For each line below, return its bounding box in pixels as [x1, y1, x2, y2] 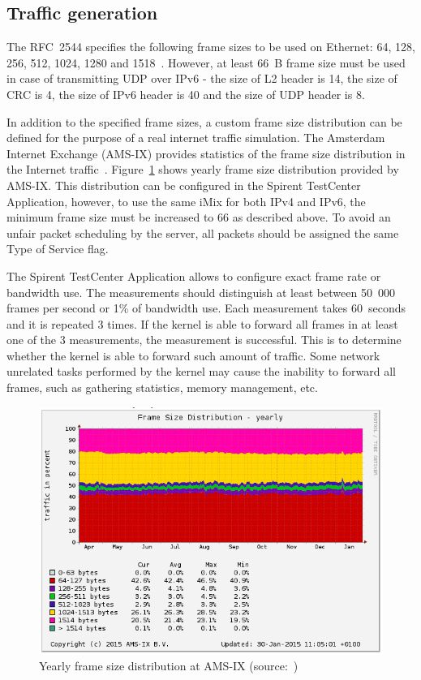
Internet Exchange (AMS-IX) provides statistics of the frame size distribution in [6, 144, 406, 161]
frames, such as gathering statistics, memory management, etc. [6, 379, 318, 396]
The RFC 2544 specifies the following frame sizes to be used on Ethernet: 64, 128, [6, 38, 415, 55]
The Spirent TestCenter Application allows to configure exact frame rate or [6, 267, 381, 284]
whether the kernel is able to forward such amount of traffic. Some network [6, 346, 380, 364]
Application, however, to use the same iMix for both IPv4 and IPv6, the [6, 192, 366, 209]
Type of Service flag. [6, 240, 109, 257]
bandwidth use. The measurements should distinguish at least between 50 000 [6, 283, 395, 300]
